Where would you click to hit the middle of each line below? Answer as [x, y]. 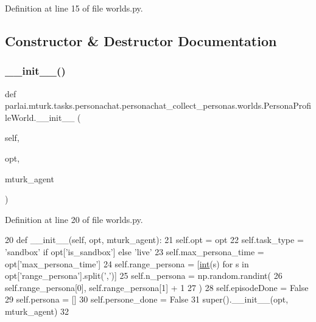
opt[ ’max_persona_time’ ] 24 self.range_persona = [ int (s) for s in [127, 263]
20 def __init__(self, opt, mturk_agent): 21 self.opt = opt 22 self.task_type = [154, 240]
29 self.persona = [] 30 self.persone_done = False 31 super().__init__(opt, [147, 299]
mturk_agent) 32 [37, 311]
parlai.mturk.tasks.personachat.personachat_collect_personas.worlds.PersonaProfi [158, 105]
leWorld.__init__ [40, 117]
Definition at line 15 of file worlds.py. [74, 8]
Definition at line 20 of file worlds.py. [74, 219]
